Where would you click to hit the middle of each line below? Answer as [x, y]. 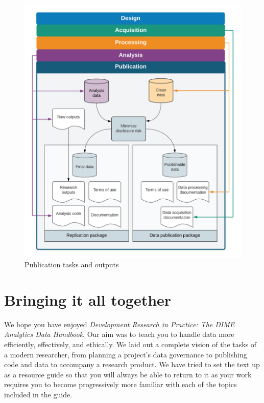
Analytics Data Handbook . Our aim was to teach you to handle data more [119, 334]
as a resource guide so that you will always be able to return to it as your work [128, 374]
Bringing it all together [88, 299]
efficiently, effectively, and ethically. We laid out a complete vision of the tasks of [130, 344]
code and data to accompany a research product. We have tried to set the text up [132, 364]
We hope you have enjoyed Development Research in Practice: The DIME [119, 324]
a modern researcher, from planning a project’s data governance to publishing [126, 354]
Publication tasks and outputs [72, 264]
